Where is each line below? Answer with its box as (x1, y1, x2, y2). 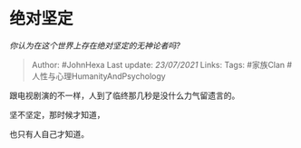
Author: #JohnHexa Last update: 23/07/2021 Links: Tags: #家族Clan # (31, 59, 293, 70)
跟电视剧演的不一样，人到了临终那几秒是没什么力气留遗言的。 (9, 90, 240, 101)
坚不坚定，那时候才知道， (9, 109, 105, 120)
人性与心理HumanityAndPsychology (31, 70, 166, 82)
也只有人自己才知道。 (9, 128, 89, 139)
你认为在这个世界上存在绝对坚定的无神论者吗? (9, 40, 181, 51)
